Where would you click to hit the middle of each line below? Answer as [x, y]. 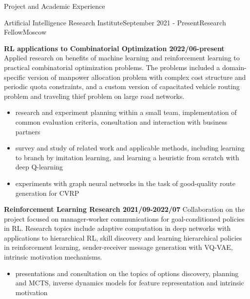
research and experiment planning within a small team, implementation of [126, 112]
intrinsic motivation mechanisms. [53, 257]
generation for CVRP [47, 193]
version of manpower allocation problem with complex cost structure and [137, 77]
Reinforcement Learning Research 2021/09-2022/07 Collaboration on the [124, 209]
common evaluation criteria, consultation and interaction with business [121, 121]
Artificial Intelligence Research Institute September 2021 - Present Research [115, 22]
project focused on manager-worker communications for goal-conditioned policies [124, 218]
